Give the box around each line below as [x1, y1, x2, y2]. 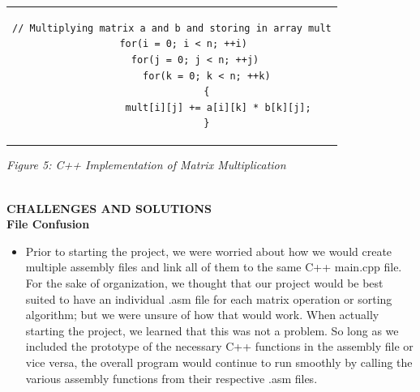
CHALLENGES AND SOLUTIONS [6, 199, 212, 216]
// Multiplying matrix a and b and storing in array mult [12, 22, 332, 34]
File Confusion [6, 215, 90, 232]
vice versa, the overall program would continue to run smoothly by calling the [25, 353, 413, 370]
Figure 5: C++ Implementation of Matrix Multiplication [6, 156, 286, 173]
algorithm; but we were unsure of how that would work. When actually [25, 306, 379, 323]
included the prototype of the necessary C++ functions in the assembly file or [25, 338, 414, 355]
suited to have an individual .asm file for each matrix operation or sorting [25, 290, 392, 307]
